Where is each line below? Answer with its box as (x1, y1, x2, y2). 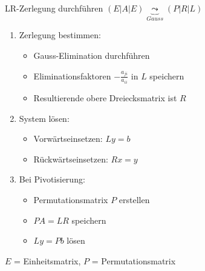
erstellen (119, 193, 150, 206)
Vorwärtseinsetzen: (33, 132, 103, 145)
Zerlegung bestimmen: (19, 28, 101, 41)
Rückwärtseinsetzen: (33, 152, 108, 165)
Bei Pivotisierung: (19, 173, 85, 186)
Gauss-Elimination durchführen (33, 49, 150, 62)
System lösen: (19, 112, 70, 124)
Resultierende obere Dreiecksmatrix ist (33, 92, 177, 104)
